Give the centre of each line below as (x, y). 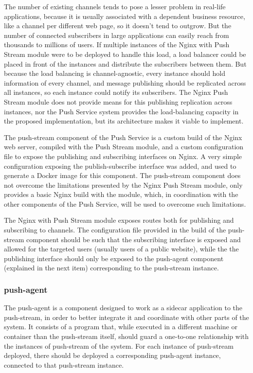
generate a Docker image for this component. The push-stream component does (122, 175)
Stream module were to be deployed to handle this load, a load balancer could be (125, 54)
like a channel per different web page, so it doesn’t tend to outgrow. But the (118, 26)
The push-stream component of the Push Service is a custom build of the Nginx (123, 137)
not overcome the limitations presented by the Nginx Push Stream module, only (123, 185)
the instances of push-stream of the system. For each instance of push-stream (119, 346)
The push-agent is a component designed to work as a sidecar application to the (123, 308)
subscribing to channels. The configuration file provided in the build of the (115, 230)
